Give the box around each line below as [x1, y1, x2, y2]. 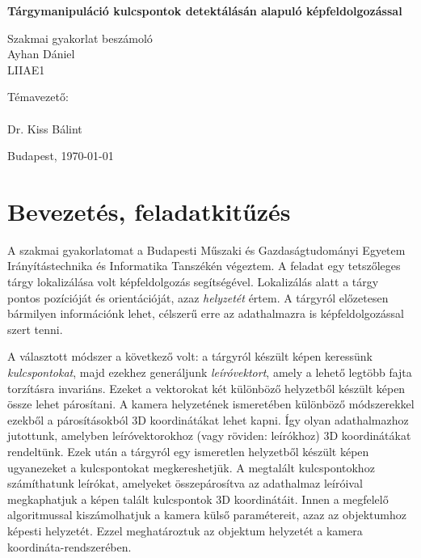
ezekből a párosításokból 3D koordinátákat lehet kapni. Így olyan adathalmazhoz [7, 411, 409, 428]
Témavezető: [7, 88, 69, 105]
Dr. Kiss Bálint [7, 120, 82, 137]
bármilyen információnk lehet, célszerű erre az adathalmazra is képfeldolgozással [7, 305, 404, 322]
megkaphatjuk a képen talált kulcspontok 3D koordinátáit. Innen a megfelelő [7, 490, 389, 507]
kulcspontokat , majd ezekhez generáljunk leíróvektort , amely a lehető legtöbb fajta [7, 364, 412, 381]
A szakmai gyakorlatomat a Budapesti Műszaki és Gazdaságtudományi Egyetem [7, 241, 406, 258]
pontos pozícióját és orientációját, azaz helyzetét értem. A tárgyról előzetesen [7, 289, 389, 306]
